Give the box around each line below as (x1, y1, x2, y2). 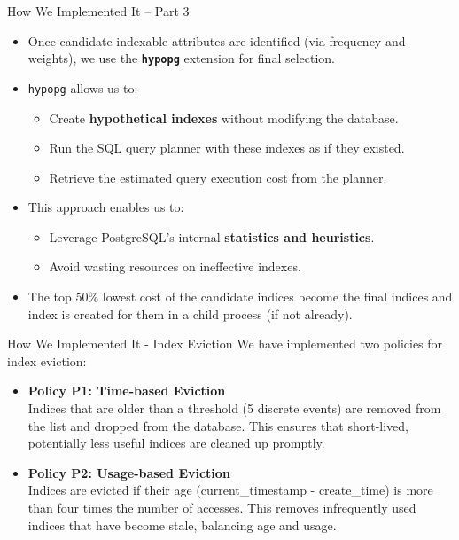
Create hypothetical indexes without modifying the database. (49, 108, 399, 127)
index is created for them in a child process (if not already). (27, 304, 353, 323)
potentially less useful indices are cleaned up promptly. (27, 434, 325, 452)
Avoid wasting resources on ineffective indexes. (49, 257, 301, 276)
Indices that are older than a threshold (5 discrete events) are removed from (27, 399, 441, 418)
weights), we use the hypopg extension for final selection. (27, 49, 336, 67)
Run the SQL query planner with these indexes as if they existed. (49, 138, 405, 157)
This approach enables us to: (27, 198, 184, 216)
